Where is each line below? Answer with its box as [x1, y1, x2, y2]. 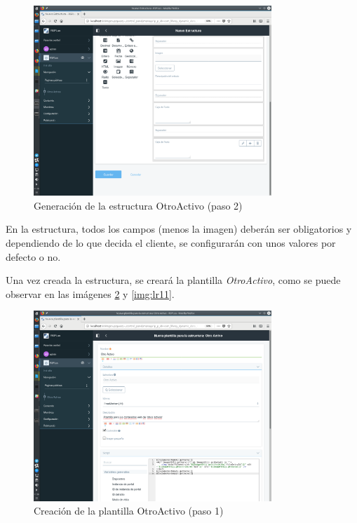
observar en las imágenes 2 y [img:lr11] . [6, 286, 175, 301]
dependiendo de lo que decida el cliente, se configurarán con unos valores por [6, 236, 336, 250]
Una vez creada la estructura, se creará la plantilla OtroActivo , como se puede [6, 273, 341, 287]
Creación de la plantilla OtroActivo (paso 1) [34, 503, 224, 518]
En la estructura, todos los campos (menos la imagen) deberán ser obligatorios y [6, 222, 352, 236]
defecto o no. [6, 249, 61, 264]
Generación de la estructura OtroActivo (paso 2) [34, 198, 243, 212]
